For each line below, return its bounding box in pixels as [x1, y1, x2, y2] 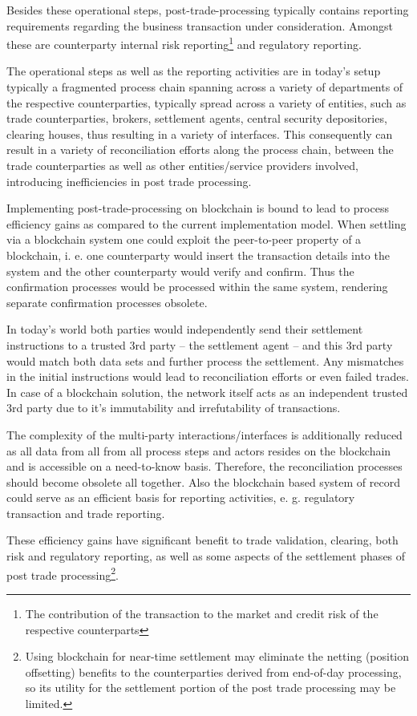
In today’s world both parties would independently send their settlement [6, 321, 363, 338]
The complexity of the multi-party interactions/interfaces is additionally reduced [6, 426, 403, 443]
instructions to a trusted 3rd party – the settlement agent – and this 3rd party [6, 336, 393, 353]
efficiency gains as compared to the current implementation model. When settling [6, 215, 407, 232]
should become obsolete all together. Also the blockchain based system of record [6, 473, 400, 490]
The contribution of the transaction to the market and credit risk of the [25, 605, 379, 621]
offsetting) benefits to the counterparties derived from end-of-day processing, [25, 663, 402, 680]
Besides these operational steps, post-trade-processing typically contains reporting [6, 2, 409, 18]
